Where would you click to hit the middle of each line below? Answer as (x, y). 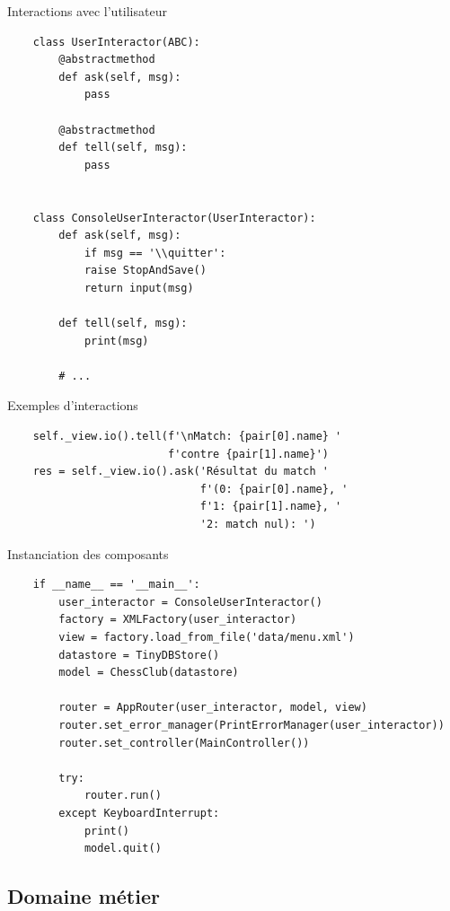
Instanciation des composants (88, 553)
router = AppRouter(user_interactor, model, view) (213, 708)
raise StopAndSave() (145, 271)
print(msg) (116, 341)
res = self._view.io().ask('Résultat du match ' (181, 472)
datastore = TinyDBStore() (139, 655)
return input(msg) (139, 288)
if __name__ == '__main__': (116, 585)
